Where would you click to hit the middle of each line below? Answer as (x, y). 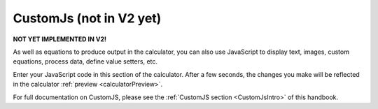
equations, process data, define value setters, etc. (85, 61)
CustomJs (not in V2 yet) (87, 18)
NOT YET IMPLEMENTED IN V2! (59, 39)
